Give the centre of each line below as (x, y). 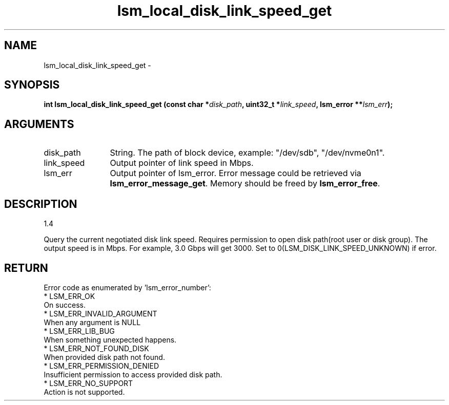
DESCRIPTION (41, 204)
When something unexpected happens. (110, 339)
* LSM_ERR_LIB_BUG (79, 331)
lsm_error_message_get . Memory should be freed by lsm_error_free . (245, 184)
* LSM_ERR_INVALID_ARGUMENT (100, 313)
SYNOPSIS (32, 85)
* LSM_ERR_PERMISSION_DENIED (101, 366)
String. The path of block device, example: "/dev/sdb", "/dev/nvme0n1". (247, 153)
